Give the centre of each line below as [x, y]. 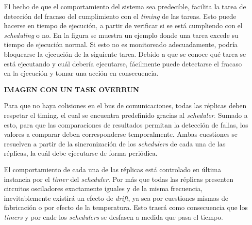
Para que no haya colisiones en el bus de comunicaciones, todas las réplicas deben [125, 105]
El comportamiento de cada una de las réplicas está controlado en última [113, 169]
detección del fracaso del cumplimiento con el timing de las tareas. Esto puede [120, 16]
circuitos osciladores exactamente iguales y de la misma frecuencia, [103, 188]
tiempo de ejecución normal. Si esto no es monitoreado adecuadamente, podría [121, 44]
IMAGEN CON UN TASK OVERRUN [72, 89]
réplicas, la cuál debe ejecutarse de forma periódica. [81, 153]
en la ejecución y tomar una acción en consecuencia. [81, 73]
